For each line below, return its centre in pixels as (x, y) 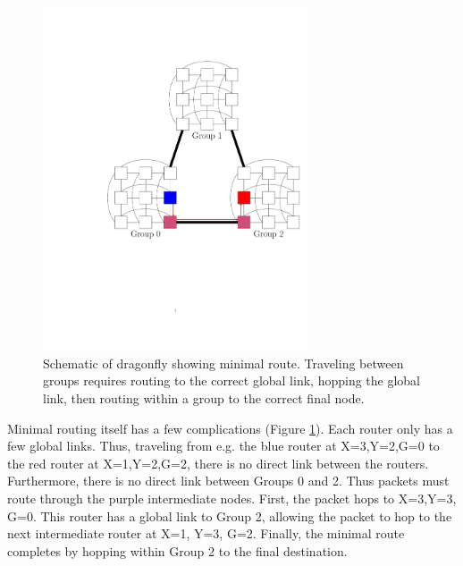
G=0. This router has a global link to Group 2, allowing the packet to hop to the (230, 515)
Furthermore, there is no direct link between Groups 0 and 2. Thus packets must (228, 481)
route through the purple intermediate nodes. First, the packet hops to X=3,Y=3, (232, 498)
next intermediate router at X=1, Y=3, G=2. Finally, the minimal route (206, 533)
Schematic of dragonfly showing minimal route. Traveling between (223, 363)
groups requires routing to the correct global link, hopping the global (232, 380)
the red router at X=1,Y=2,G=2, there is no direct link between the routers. (218, 463)
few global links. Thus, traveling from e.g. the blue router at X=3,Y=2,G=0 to (223, 446)
